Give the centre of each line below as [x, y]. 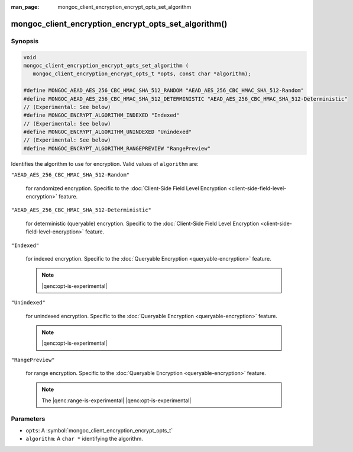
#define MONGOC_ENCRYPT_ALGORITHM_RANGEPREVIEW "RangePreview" [117, 148]
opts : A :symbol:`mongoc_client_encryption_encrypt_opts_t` [99, 431]
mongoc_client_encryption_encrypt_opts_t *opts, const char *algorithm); [142, 74]
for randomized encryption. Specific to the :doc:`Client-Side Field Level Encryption [126, 188]
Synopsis [25, 41]
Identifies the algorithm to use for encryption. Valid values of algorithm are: [105, 164]
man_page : [25, 7]
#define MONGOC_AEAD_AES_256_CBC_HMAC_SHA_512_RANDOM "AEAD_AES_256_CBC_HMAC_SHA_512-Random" [164, 91]
